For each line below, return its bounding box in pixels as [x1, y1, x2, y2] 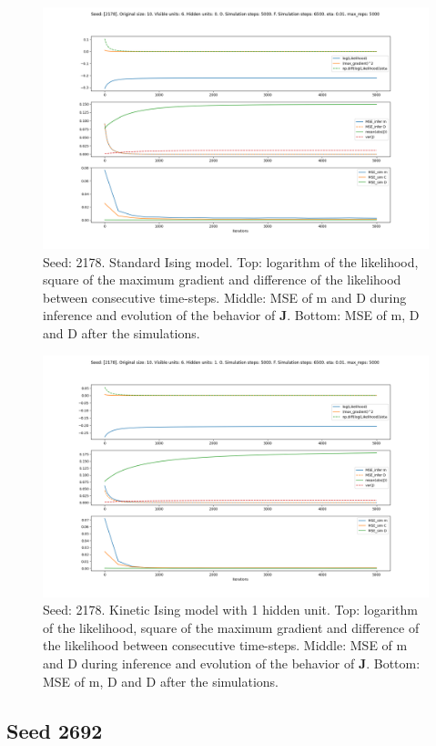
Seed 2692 [6, 716, 103, 744]
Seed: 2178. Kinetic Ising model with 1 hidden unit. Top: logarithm [43, 600, 418, 619]
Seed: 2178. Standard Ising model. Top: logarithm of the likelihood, [43, 252, 419, 271]
